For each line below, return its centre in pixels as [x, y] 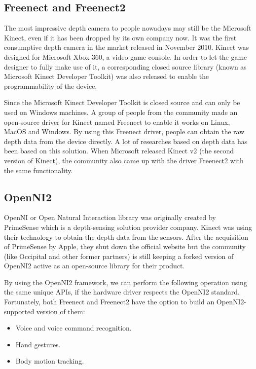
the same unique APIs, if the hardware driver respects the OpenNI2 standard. [122, 292]
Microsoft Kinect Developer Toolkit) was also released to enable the [107, 76]
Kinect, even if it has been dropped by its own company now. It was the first [120, 37]
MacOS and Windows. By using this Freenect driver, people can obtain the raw [124, 131]
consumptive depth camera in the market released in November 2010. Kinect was [127, 47]
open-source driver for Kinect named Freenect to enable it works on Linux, [117, 122]
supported [19, 311]
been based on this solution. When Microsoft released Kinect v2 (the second [119, 151]
